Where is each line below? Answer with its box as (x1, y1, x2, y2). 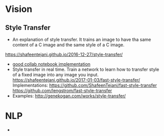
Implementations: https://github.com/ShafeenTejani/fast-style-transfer (12, 82, 157, 88)
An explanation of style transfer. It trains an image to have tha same (12, 36, 151, 42)
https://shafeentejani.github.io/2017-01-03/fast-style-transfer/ (12, 77, 141, 83)
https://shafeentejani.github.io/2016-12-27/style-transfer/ (5, 51, 123, 57)
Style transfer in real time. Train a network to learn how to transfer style (12, 66, 160, 72)
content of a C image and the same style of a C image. (12, 42, 125, 48)
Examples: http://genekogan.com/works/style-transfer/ (12, 93, 126, 99)
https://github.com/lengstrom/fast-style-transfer (12, 88, 112, 93)
